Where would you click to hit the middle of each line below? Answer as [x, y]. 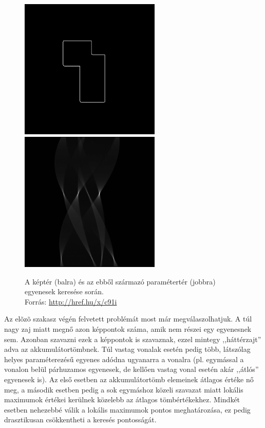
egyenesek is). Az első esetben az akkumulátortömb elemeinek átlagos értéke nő [129, 379]
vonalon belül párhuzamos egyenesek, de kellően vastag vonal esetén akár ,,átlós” [131, 369]
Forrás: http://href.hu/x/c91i [71, 301]
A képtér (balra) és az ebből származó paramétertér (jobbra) [120, 281]
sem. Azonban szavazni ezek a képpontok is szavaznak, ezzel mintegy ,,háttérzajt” [133, 339]
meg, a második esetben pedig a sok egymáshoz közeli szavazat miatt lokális [124, 389]
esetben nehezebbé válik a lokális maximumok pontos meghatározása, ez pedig [127, 409]
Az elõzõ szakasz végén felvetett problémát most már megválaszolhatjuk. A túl [128, 319]
